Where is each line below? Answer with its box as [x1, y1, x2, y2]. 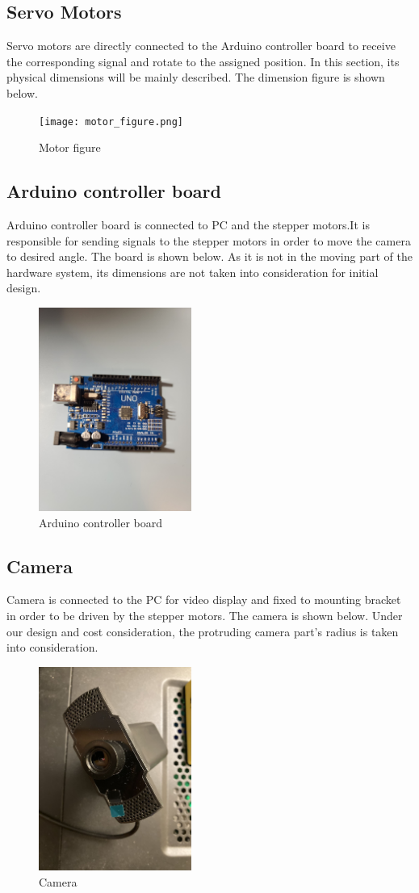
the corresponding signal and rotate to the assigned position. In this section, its [6, 52, 400, 69]
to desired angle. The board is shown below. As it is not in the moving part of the [6, 248, 413, 265]
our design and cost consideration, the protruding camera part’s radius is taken [6, 623, 399, 639]
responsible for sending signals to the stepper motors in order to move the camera [6, 232, 411, 249]
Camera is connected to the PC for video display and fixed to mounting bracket [6, 591, 401, 608]
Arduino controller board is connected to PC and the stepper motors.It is [6, 216, 370, 233]
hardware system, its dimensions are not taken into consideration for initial [6, 263, 379, 280]
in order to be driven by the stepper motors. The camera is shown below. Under [6, 606, 403, 623]
